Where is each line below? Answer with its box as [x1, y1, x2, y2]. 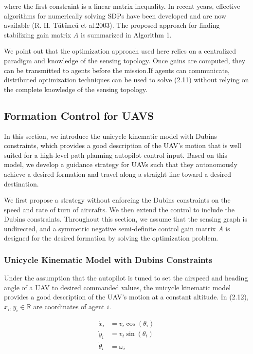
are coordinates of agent [33, 301, 105, 312]
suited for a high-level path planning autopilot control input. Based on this [4, 149, 228, 160]
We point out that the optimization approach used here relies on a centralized [4, 46, 236, 56]
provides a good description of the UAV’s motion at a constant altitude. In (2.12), [4, 292, 249, 302]
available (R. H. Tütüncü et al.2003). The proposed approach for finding [4, 20, 220, 30]
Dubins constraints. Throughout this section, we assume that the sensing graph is [4, 214, 248, 224]
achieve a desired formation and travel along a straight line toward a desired [4, 168, 232, 179]
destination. [4, 178, 39, 188]
